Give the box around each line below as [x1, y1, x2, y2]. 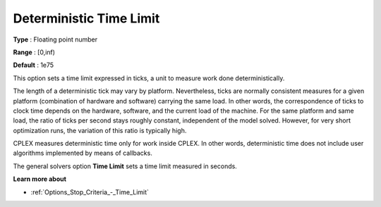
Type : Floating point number [13, 35, 98, 44]
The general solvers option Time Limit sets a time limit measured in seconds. [13, 162, 238, 170]
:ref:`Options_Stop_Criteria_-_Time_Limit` [30, 187, 150, 196]
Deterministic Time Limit [13, 11, 160, 26]
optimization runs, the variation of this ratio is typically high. [13, 126, 187, 134]
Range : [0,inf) [13, 48, 56, 56]
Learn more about [13, 175, 67, 183]
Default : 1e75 [13, 61, 54, 70]
